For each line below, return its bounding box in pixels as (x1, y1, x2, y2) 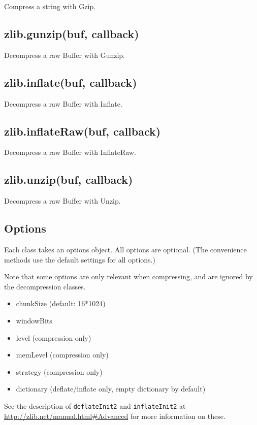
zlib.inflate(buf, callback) (4, 74, 137, 90)
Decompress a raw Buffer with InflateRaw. (4, 147, 136, 157)
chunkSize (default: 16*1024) (16, 298, 106, 309)
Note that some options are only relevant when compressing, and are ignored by (4, 271, 253, 282)
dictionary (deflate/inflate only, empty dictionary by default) (16, 383, 206, 394)
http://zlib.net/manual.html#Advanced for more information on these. (4, 410, 226, 421)
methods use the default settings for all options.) (4, 254, 155, 265)
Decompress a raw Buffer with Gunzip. (4, 49, 125, 60)
